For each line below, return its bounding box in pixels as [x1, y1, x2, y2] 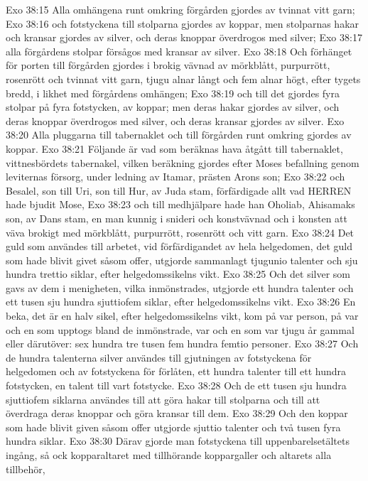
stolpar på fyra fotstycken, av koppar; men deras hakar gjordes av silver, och [6, 99, 340, 114]
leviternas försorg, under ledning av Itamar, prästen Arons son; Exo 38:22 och [6, 169, 345, 184]
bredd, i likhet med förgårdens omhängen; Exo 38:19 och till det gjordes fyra [6, 85, 340, 100]
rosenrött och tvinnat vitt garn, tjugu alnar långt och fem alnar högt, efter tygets [6, 71, 361, 86]
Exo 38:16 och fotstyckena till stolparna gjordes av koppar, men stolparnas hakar [6, 16, 359, 31]
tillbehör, [6, 461, 45, 476]
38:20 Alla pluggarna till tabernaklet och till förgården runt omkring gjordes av [6, 127, 352, 142]
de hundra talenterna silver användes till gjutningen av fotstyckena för [6, 350, 312, 364]
